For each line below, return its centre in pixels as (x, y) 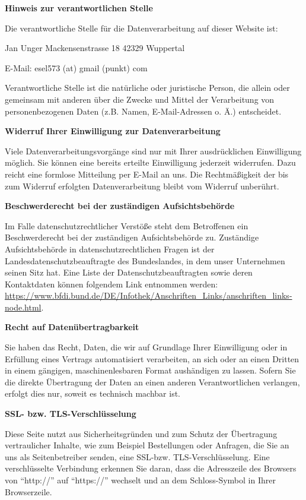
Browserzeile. (28, 491)
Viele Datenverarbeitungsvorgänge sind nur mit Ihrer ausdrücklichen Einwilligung (153, 151)
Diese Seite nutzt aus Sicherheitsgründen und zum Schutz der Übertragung (141, 433)
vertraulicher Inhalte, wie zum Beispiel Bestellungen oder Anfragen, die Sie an (147, 445)
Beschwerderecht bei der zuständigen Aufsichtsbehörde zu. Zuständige (132, 237)
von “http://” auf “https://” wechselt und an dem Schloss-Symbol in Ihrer (140, 480)
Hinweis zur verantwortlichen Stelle (79, 8)
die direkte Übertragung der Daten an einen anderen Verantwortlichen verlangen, (152, 382)
